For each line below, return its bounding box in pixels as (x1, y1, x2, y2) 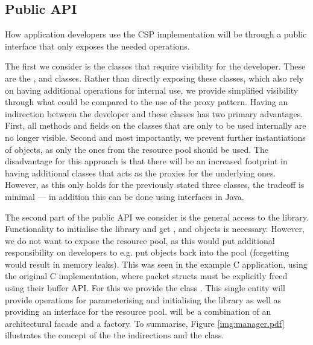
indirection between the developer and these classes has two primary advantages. (5, 107, 303, 120)
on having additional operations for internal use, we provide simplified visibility (5, 83, 299, 96)
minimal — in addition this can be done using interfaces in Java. (5, 190, 244, 202)
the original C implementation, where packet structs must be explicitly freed (5, 269, 288, 282)
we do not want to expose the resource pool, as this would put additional (5, 234, 275, 247)
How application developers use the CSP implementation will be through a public (5, 28, 307, 40)
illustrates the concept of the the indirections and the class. (5, 329, 224, 341)
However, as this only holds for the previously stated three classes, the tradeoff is (5, 178, 305, 191)
